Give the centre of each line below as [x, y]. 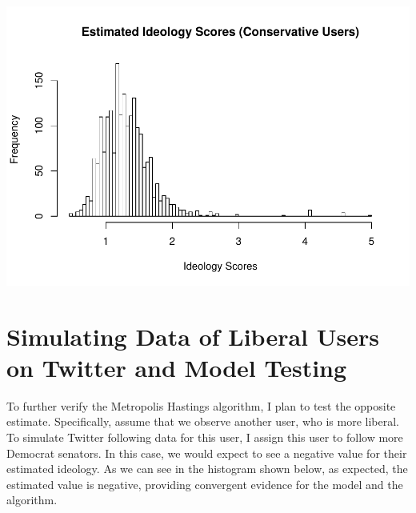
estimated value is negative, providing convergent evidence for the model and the [205, 484]
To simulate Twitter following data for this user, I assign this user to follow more [205, 437]
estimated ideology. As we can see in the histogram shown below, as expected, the [207, 469]
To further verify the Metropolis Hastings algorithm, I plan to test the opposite [201, 405]
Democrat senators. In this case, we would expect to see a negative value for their [207, 453]
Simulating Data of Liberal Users [193, 336]
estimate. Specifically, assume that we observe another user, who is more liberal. [203, 421]
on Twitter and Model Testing [177, 367]
